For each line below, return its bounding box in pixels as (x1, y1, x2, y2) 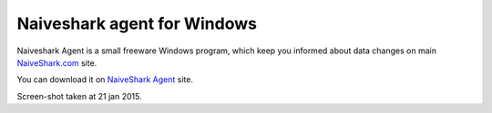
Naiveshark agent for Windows (16, 14, 257, 33)
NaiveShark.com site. (16, 57, 97, 68)
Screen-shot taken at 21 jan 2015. (16, 90, 142, 101)
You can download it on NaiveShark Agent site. (16, 74, 193, 85)
